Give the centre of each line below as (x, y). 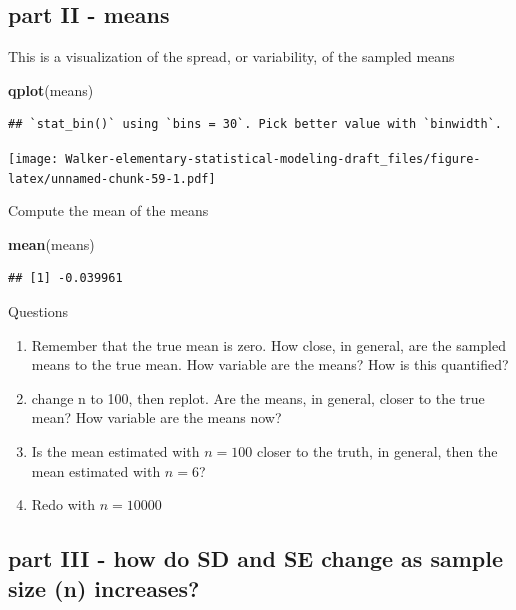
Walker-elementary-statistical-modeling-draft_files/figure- (273, 158)
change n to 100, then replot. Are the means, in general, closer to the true (258, 397)
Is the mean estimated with (115, 451)
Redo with (63, 504)
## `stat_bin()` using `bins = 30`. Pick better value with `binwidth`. (255, 124)
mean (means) (51, 243)
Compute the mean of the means (108, 210)
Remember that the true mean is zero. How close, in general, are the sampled (269, 344)
